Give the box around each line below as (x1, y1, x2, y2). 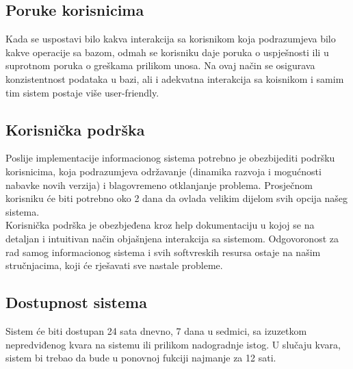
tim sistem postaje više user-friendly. (5, 85, 159, 99)
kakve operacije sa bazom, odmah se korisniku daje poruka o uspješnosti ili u (5, 44, 329, 59)
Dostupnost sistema (5, 292, 147, 313)
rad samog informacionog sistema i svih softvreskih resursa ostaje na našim (5, 244, 321, 259)
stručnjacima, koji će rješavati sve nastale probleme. (5, 258, 223, 272)
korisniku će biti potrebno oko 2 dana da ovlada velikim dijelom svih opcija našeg (5, 191, 348, 205)
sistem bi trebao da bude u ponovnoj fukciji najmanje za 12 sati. (5, 351, 276, 365)
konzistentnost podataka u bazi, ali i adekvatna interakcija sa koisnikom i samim (5, 71, 344, 86)
